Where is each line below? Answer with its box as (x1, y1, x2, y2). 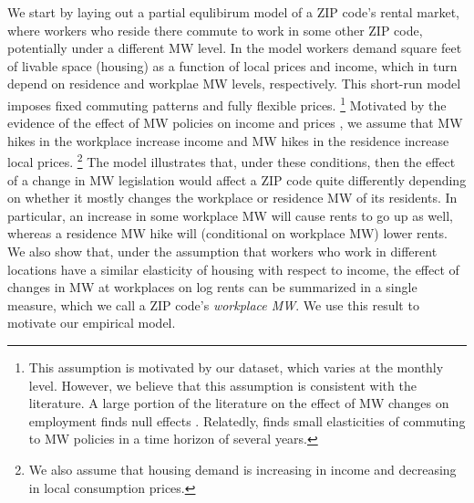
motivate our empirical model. (7, 313, 176, 332)
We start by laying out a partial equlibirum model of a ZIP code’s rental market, (7, 3, 460, 21)
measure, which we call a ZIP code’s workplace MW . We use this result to (7, 295, 419, 314)
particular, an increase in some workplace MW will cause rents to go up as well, (7, 205, 453, 225)
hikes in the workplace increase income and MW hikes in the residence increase (7, 131, 449, 150)
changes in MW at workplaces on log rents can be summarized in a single (7, 278, 417, 297)
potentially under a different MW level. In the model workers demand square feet (7, 38, 462, 58)
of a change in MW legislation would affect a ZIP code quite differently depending (7, 170, 467, 189)
